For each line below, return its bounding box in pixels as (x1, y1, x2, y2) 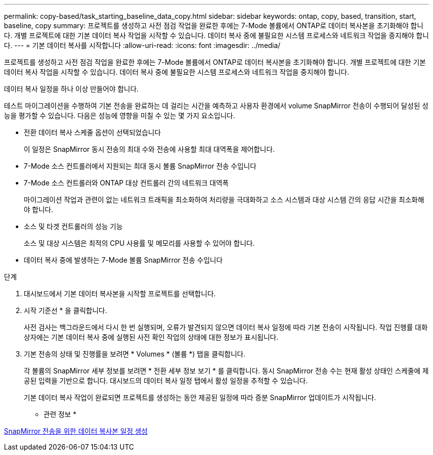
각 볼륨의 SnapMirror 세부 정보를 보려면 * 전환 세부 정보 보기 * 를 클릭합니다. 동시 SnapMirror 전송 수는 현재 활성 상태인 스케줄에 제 (24, 366, 429, 375)
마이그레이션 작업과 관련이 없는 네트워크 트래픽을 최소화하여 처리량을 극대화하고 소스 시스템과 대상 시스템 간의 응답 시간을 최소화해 (24, 195, 425, 204)
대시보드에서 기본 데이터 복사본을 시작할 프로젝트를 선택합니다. (24, 289, 216, 298)
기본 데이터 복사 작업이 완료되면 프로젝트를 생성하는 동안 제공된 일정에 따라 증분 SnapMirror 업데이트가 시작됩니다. (24, 393, 376, 402)
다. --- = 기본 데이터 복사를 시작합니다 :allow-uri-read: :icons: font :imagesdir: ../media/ (4, 41, 281, 49)
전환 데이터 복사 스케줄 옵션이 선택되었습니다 (24, 128, 161, 136)
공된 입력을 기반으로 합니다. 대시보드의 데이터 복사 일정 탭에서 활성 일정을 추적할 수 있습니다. (24, 376, 308, 385)
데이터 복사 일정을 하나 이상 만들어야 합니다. (4, 85, 139, 93)
